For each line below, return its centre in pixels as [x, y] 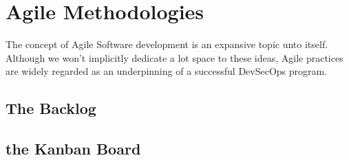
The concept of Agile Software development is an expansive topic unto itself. [167, 44]
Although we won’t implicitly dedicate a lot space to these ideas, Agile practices [174, 57]
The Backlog [51, 108]
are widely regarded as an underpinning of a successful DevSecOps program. [167, 71]
